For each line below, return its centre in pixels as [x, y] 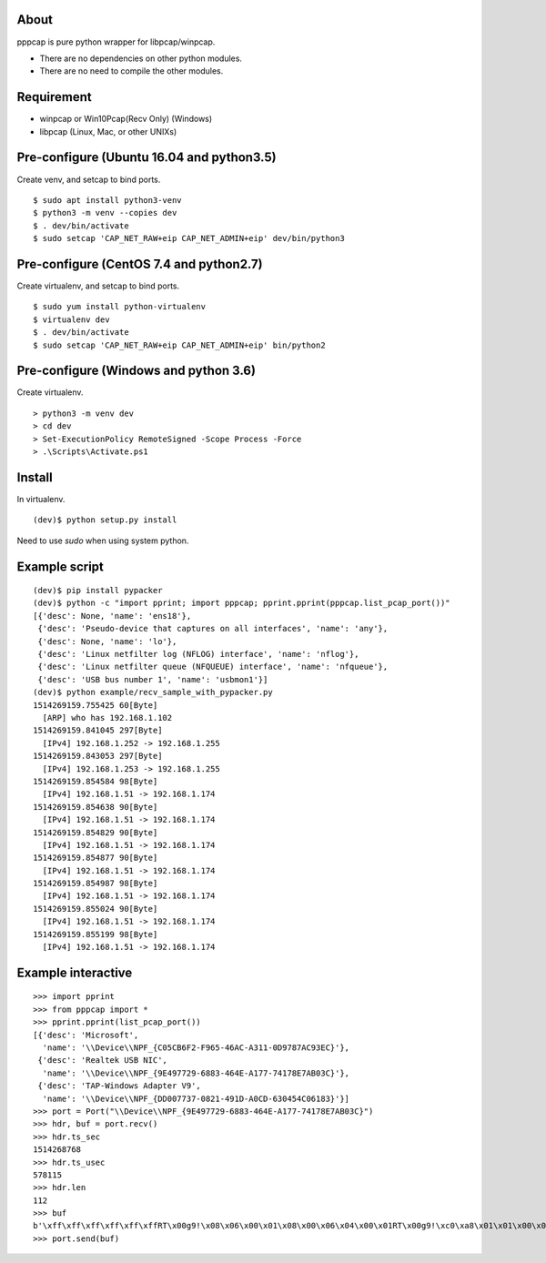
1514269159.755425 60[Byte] [96, 705]
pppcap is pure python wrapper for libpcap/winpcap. [116, 42]
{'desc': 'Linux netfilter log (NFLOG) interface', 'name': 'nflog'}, [198, 654]
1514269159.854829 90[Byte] [96, 832]
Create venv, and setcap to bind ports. [89, 179]
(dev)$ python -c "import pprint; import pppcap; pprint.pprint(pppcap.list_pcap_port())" [242, 603]
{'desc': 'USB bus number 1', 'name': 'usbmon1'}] [153, 679]
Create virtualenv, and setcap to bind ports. [98, 286]
